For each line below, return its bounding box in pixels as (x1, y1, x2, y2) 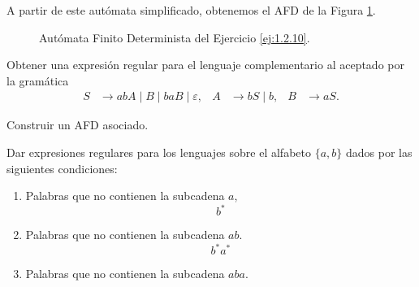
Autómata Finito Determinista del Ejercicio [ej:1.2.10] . (39, 28, 310, 46)
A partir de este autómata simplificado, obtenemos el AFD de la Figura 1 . (6, 2, 376, 18)
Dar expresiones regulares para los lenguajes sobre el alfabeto (6, 144, 311, 160)
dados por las (345, 144, 413, 160)
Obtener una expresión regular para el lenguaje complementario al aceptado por (6, 56, 404, 73)
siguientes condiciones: (6, 159, 118, 176)
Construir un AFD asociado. (6, 116, 149, 133)
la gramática (6, 72, 69, 89)
